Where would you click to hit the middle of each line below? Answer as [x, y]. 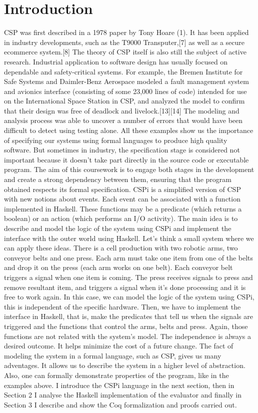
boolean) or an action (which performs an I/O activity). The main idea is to [121, 218]
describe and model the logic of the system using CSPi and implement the [118, 228]
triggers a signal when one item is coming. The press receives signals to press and [128, 277]
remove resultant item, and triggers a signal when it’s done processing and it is [125, 287]
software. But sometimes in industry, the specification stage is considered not [122, 150]
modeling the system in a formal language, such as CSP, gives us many [113, 355]
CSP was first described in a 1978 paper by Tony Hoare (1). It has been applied [126, 32]
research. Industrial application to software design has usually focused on [116, 61]
